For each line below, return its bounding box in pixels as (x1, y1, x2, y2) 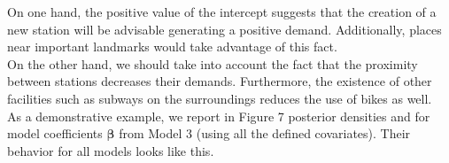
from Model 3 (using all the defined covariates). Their (119, 124, 411, 143)
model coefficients (7, 124, 103, 143)
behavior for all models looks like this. (7, 141, 214, 159)
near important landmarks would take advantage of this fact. (7, 37, 337, 56)
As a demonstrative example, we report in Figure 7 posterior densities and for (7, 106, 430, 125)
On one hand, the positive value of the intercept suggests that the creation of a (7, 3, 437, 20)
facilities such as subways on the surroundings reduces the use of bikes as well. (7, 89, 432, 107)
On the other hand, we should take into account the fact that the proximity (7, 54, 418, 73)
